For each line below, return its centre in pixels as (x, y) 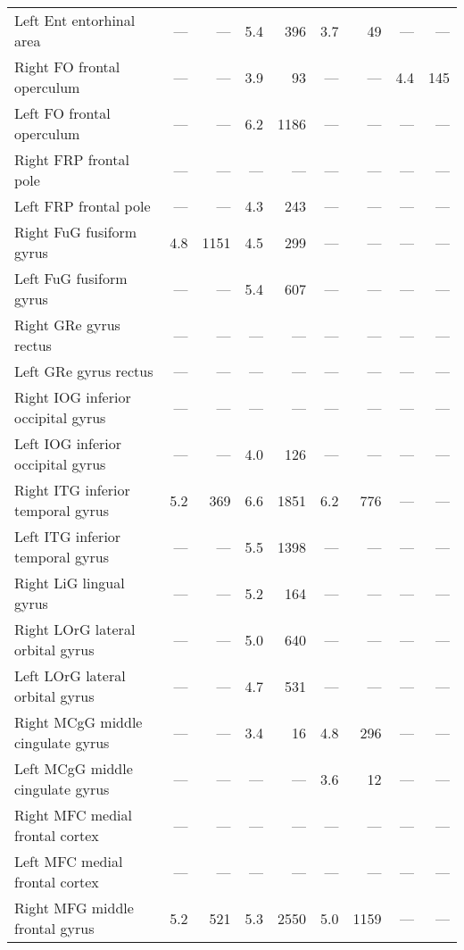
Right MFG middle (74, 908)
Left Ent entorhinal (75, 20)
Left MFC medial (69, 861)
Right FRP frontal (72, 159)
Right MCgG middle (79, 722)
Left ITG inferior (68, 536)
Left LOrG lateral (70, 675)
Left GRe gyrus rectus (84, 371)
